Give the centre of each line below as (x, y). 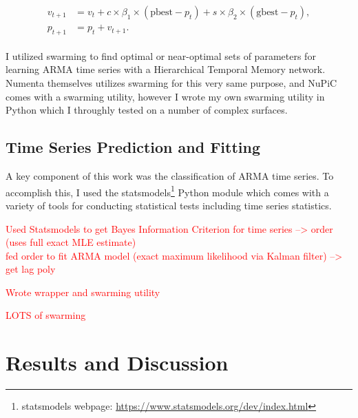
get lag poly (31, 269)
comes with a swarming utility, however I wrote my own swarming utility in (165, 96)
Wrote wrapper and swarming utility (83, 292)
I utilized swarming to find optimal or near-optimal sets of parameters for (161, 55)
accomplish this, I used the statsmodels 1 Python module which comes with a (167, 191)
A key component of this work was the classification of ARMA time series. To (170, 176)
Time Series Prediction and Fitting (133, 147)
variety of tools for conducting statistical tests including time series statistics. (169, 205)
